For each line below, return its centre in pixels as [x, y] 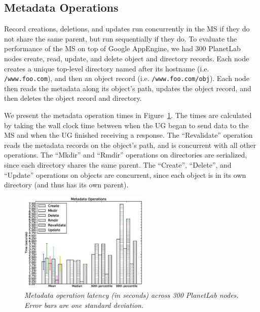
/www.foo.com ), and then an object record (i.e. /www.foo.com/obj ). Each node [127, 78]
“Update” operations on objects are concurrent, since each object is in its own [125, 174]
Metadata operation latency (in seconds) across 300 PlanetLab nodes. [132, 295]
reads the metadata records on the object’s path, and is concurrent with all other [130, 145]
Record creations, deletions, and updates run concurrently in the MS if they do [127, 29]
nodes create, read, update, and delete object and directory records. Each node [127, 58]
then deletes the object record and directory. [73, 98]
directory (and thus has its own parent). [66, 185]
